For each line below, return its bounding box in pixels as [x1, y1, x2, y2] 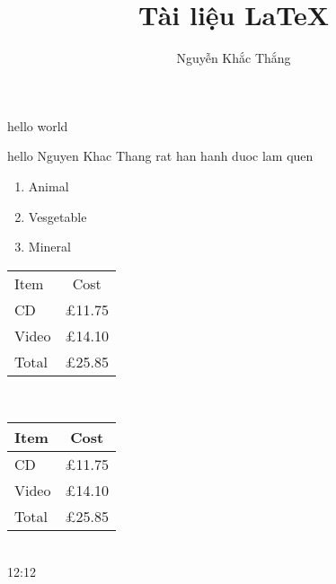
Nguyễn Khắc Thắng [176, 49, 291, 67]
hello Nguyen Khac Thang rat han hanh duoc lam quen [7, 146, 314, 165]
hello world [7, 116, 68, 135]
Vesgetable [28, 207, 87, 226]
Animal [28, 176, 69, 195]
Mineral [28, 237, 71, 256]
